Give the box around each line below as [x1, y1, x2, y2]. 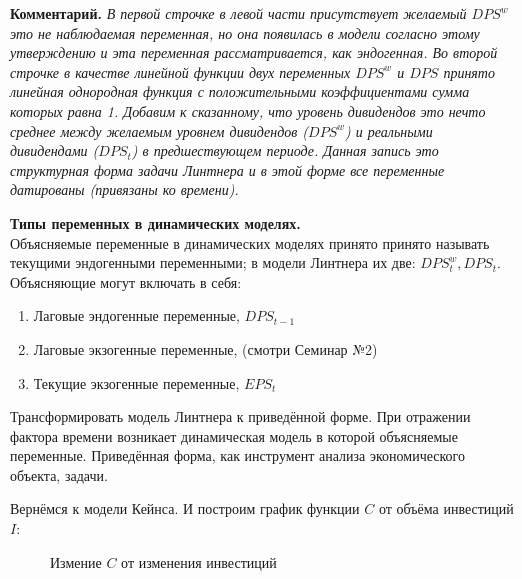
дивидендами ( [10, 140, 99, 161]
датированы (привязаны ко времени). [10, 179, 239, 200]
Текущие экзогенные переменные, [33, 372, 240, 393]
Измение [50, 551, 102, 572]
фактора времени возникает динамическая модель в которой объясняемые [10, 425, 458, 446]
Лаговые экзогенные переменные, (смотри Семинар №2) [33, 338, 378, 359]
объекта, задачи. [10, 464, 108, 485]
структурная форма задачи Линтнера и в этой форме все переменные [10, 159, 445, 180]
